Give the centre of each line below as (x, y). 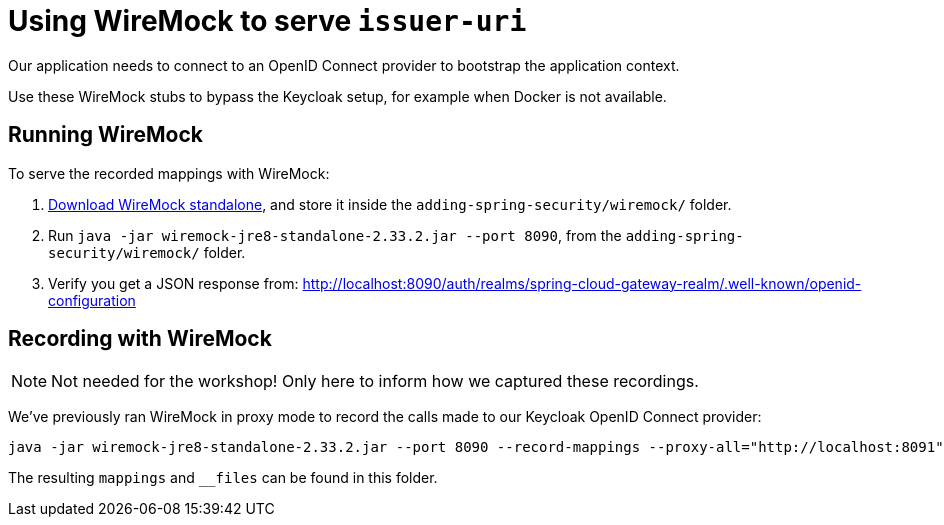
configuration (92, 300)
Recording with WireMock (140, 339)
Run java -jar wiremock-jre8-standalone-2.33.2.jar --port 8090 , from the (335, 235)
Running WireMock (106, 135)
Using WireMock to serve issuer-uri (267, 21)
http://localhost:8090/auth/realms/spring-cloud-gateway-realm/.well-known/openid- (582, 283)
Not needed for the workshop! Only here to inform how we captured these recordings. (375, 381)
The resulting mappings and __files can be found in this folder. (223, 478)
